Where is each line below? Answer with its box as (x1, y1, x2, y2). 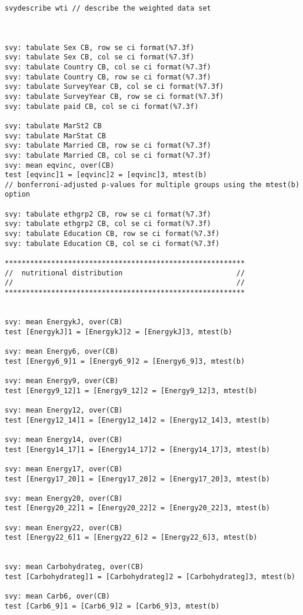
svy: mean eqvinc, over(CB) (5, 161, 115, 169)
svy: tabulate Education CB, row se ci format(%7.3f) (5, 230, 220, 238)
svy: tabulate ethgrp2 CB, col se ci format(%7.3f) (5, 220, 211, 228)
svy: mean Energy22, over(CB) (5, 523, 123, 532)
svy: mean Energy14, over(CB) (5, 435, 123, 444)
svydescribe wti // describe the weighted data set (5, 4, 211, 12)
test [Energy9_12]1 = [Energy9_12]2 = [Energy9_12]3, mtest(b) (5, 386, 258, 395)
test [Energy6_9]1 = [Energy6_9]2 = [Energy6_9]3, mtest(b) (5, 357, 245, 365)
